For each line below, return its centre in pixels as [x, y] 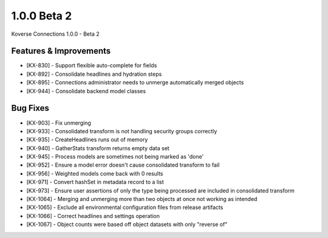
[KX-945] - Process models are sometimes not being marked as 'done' [115, 157]
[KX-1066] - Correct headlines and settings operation [93, 216]
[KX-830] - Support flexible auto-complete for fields [92, 65]
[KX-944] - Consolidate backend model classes [86, 91]
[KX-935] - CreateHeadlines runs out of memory [87, 140]
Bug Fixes [30, 108]
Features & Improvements [61, 51]
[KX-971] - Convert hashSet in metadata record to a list [95, 182]
